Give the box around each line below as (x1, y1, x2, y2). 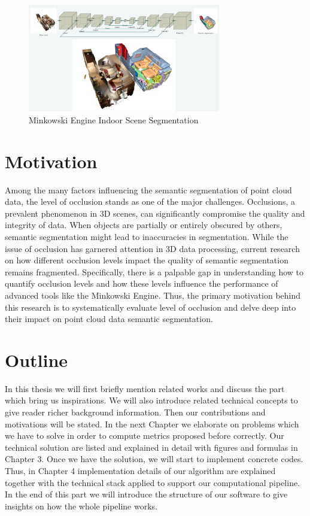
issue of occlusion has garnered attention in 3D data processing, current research (5, 242, 300, 254)
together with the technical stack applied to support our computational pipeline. (5, 476, 300, 488)
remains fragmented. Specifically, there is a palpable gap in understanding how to (5, 265, 303, 278)
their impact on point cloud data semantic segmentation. (5, 312, 213, 325)
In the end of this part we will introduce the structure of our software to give (5, 488, 288, 500)
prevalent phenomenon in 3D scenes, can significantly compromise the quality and (5, 207, 305, 219)
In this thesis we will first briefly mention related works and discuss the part (5, 382, 285, 394)
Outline (5, 347, 68, 372)
